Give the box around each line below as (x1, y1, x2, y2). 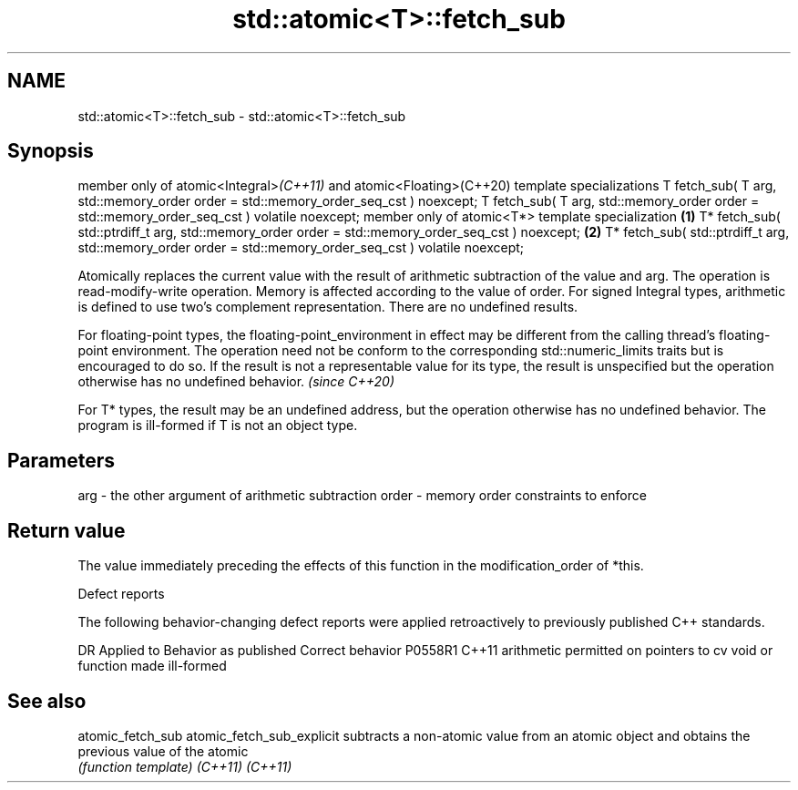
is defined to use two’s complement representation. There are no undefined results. (77, 299, 578, 315)
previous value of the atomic (77, 743, 249, 759)
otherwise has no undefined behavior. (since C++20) (77, 374, 395, 390)
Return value (7, 518, 126, 542)
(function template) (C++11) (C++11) (77, 758, 292, 775)
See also (7, 689, 87, 713)
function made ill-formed (77, 658, 227, 674)
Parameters (7, 448, 115, 472)
